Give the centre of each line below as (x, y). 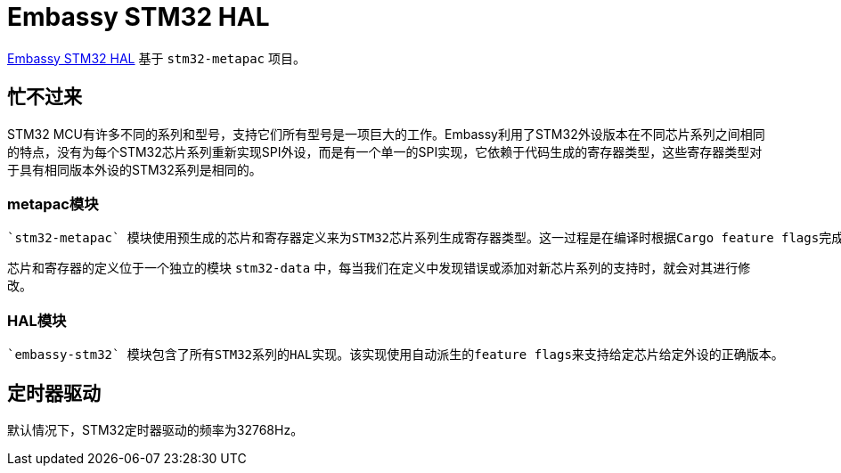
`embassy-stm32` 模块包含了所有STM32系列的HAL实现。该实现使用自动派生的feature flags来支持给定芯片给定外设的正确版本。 (396, 355)
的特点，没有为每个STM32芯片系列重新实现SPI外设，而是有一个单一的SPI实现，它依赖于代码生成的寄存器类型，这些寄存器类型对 (385, 151)
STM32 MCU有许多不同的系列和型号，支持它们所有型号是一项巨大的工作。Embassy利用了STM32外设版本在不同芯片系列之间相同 (386, 134)
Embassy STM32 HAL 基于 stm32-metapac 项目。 (156, 58)
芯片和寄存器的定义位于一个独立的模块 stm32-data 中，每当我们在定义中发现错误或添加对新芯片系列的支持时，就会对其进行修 (379, 268)
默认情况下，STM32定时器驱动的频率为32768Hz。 (155, 429)
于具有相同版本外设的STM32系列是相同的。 (135, 169)
